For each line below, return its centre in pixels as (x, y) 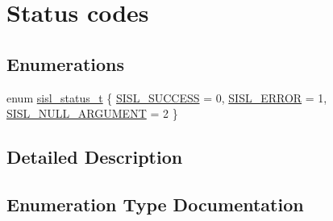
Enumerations (66, 63)
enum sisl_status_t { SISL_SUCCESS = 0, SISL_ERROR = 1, (167, 97)
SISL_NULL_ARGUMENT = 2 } (92, 113)
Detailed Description (95, 157)
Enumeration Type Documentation (155, 204)
